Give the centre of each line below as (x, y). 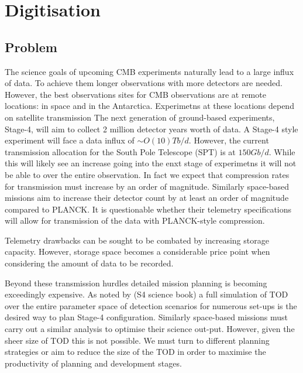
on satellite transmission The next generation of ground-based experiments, (140, 117)
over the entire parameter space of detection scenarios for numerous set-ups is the (151, 305)
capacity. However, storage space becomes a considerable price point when (137, 251)
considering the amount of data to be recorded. (89, 263)
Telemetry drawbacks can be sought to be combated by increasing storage (137, 240)
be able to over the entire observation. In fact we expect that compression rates (147, 174)
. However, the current (229, 140)
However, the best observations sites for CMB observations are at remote (135, 94)
